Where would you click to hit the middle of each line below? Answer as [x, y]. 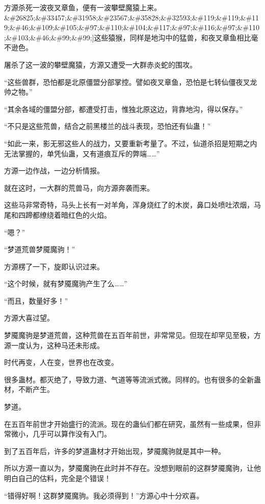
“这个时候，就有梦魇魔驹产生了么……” [66, 283]
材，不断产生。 [29, 389]
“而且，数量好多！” [36, 300]
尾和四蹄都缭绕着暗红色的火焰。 [58, 214]
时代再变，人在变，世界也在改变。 [61, 362]
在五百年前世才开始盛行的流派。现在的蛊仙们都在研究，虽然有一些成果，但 [129, 423]
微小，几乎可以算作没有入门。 [61, 434]
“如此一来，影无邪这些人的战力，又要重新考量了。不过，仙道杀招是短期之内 [131, 143]
